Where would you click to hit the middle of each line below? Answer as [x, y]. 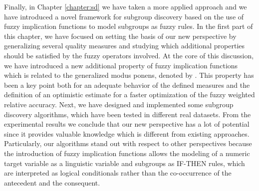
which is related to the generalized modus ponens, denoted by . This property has [129, 75]
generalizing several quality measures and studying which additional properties [125, 46]
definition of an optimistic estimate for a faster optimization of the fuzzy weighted [129, 95]
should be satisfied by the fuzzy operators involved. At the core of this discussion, [129, 55]
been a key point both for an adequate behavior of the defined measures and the [127, 85]
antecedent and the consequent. [52, 182]
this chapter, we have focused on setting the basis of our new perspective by [120, 36]
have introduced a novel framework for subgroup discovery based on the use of [124, 16]
